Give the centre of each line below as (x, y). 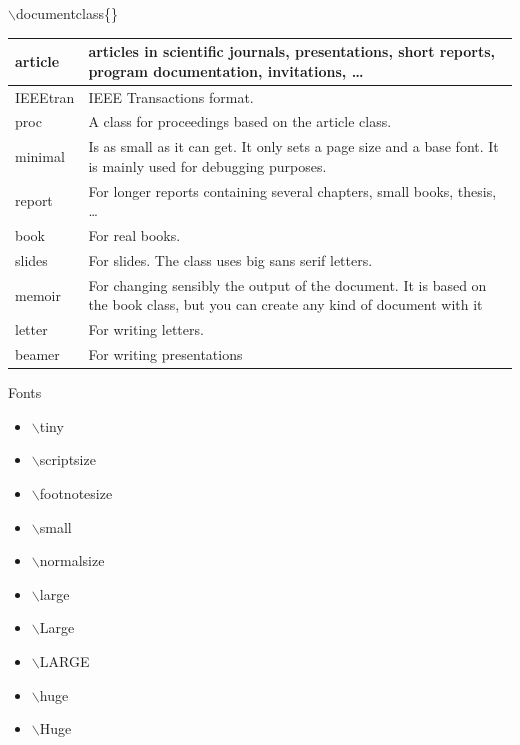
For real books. (134, 235)
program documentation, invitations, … (226, 70)
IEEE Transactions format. (171, 96)
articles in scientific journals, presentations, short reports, (292, 51)
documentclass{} (66, 13)
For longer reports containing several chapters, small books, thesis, (292, 190)
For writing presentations (165, 354)
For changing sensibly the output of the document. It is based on (287, 284)
